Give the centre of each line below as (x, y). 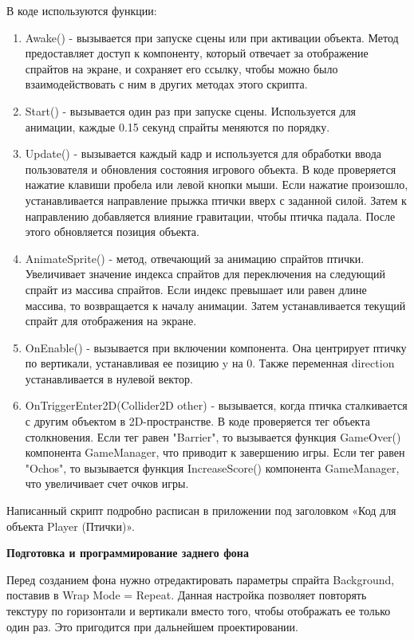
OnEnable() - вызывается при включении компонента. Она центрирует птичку (216, 347)
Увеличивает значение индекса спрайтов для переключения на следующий (205, 274)
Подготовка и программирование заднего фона (128, 553)
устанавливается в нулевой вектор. (109, 378)
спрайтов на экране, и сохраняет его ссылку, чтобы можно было (181, 68)
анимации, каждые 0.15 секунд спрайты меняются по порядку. (177, 126)
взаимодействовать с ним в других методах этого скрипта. (166, 84)
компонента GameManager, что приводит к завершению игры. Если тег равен (215, 452)
